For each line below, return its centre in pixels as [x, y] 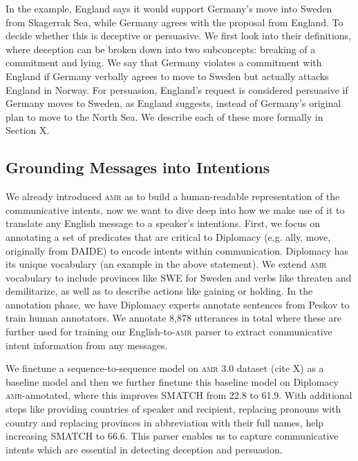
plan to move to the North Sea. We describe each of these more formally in [164, 116]
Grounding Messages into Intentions [138, 167]
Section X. [28, 130]
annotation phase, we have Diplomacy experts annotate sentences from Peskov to [178, 304]
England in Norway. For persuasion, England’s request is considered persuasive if [177, 89]
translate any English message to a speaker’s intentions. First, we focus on [163, 223]
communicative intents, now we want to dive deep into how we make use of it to [175, 209]
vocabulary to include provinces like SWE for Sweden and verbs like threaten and [179, 277]
